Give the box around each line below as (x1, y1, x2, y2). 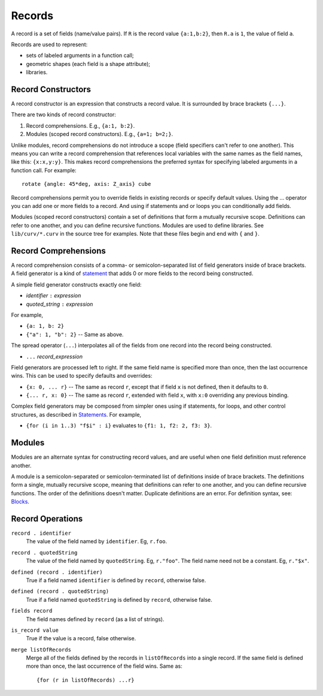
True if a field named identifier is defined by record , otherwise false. (26, 576, 206, 584)
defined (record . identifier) (11, 568, 103, 576)
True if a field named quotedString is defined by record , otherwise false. (26, 596, 212, 603)
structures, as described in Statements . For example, (11, 411, 142, 418)
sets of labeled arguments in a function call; (26, 52, 134, 59)
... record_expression (26, 352, 83, 360)
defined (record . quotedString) (11, 588, 109, 595)
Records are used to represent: (11, 41, 88, 48)
